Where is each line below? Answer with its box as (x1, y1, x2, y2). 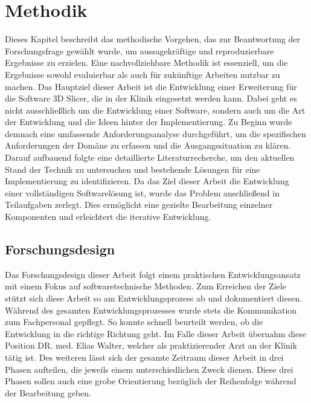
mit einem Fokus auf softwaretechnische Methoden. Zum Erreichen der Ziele (5, 280, 286, 292)
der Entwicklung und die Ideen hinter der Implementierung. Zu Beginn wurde (5, 115, 292, 128)
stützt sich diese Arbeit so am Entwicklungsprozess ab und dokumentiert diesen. (5, 292, 303, 305)
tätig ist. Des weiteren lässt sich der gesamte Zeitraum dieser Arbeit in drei (5, 350, 284, 363)
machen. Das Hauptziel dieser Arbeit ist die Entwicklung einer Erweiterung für (5, 80, 297, 92)
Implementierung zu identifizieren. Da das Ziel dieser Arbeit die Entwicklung (5, 175, 289, 187)
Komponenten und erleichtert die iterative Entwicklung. (5, 210, 211, 223)
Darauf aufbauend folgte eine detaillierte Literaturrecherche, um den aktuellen (5, 151, 295, 164)
